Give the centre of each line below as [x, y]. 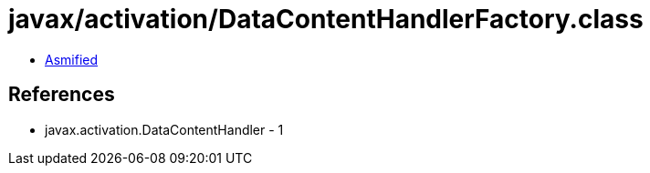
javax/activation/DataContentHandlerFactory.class [326, 19]
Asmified [72, 59]
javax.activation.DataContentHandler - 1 [164, 129]
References [62, 95]
